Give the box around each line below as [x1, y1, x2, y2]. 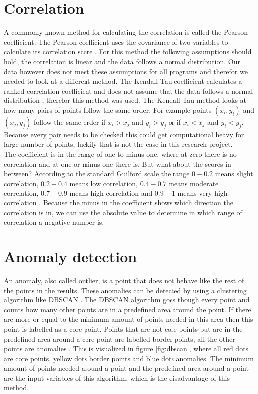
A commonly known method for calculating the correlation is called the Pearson [4, 27, 248, 37]
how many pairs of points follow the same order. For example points [4, 104, 212, 115]
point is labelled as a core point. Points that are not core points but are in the [4, 323, 243, 334]
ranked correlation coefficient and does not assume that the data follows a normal [4, 85, 253, 96]
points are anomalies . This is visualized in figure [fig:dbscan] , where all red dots [4, 343, 249, 354]
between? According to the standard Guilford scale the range [4, 168, 190, 179]
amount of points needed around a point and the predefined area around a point [4, 363, 249, 373]
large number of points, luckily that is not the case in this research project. [4, 139, 233, 149]
